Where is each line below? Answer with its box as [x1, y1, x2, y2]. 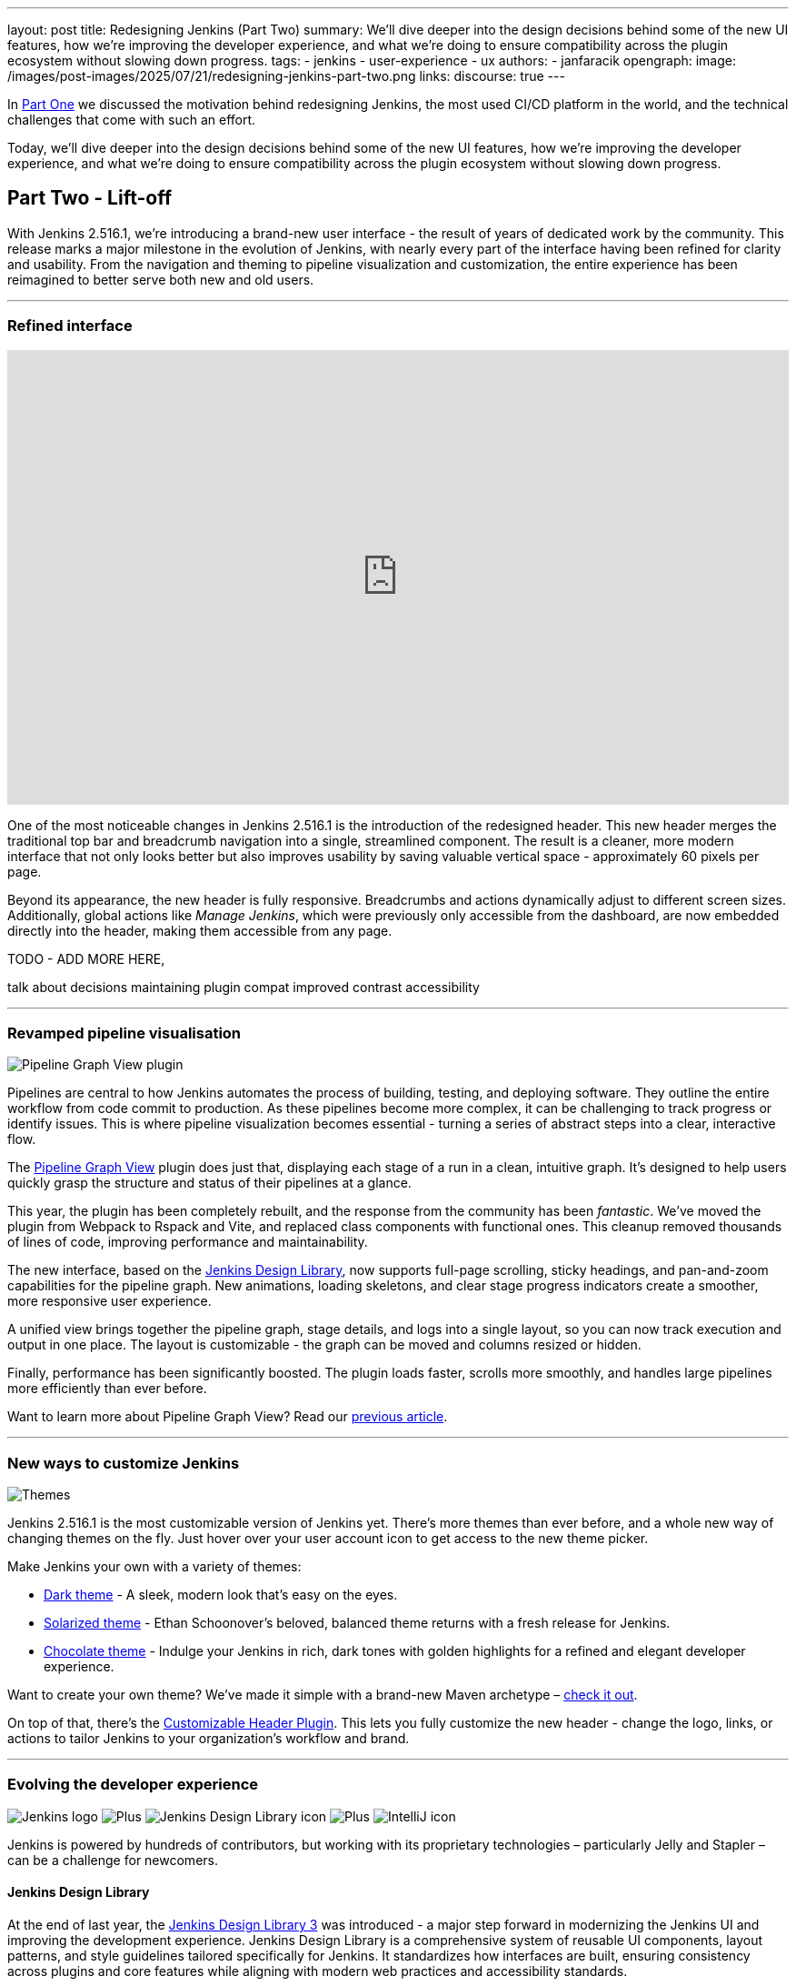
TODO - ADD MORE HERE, [7, 950, 165, 967]
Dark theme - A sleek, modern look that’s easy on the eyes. [44, 1587, 398, 1603]
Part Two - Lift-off [7, 186, 173, 210]
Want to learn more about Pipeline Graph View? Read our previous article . [7, 1409, 448, 1425]
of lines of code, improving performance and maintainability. [7, 1234, 368, 1250]
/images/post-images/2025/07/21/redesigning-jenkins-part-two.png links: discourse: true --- [7, 68, 565, 84]
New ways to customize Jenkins [7, 1453, 240, 1472]
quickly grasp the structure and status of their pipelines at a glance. [7, 1175, 412, 1191]
